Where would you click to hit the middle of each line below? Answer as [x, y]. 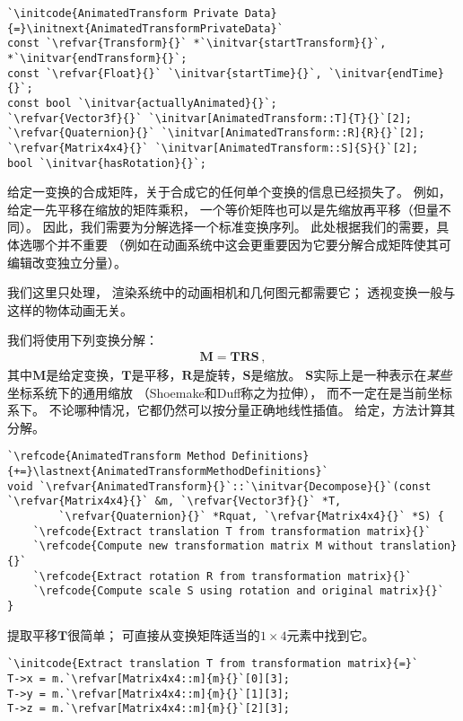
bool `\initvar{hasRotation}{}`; [107, 163]
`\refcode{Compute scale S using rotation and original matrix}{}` [238, 591]
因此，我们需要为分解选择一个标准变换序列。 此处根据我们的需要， [240, 227]
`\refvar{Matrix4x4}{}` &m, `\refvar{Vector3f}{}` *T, [175, 501]
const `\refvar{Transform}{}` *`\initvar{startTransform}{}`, [197, 44]
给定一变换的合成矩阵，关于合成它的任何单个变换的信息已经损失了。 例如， [229, 192]
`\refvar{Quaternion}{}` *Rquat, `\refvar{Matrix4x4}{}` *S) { [251, 516]
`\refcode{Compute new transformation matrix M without [203, 546]
